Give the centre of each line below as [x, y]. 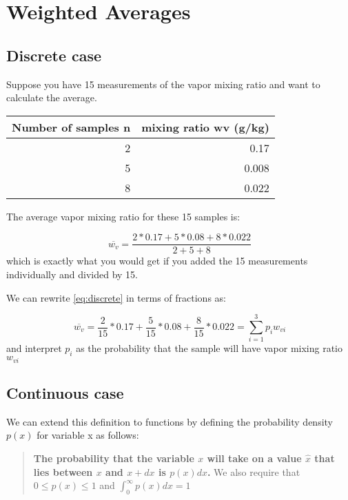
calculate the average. [52, 97]
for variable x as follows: [88, 435]
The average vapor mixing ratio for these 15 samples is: [123, 216]
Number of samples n [71, 127]
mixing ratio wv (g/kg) [205, 127]
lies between [63, 471]
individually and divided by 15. [72, 274]
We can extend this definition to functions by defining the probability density [170, 421]
